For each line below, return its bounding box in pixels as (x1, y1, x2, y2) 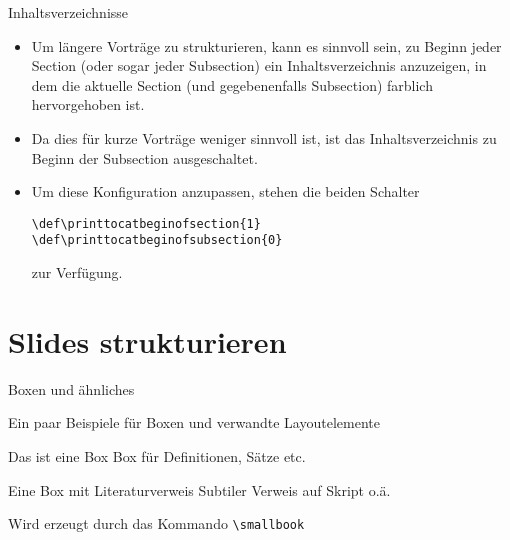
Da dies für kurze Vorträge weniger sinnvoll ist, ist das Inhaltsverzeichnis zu (31, 127, 497, 148)
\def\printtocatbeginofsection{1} (31, 216, 261, 231)
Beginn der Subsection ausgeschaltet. (31, 147, 258, 168)
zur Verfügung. (31, 262, 123, 283)
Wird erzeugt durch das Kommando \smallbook (8, 513, 305, 534)
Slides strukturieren (8, 320, 287, 361)
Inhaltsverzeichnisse (8, 2, 129, 22)
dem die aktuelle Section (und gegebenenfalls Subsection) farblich (31, 74, 433, 95)
